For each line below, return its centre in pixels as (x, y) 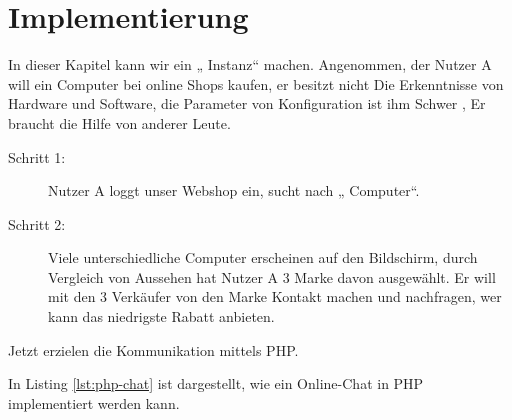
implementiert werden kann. (94, 402)
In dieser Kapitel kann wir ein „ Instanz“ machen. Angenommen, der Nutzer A (250, 64)
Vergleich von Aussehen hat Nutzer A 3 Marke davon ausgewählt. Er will (272, 276)
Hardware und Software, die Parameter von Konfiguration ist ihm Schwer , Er (247, 103)
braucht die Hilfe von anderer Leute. (119, 122)
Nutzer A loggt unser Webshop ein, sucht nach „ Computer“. (234, 190)
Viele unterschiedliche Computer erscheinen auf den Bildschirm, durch (263, 257)
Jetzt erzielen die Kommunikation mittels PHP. (153, 349)
